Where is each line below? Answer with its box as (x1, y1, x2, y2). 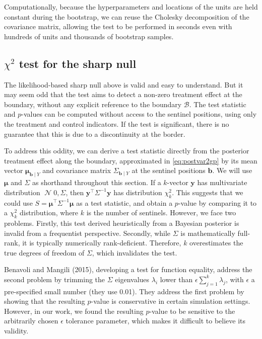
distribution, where (19, 207, 79, 218)
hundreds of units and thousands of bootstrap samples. (4, 31, 174, 41)
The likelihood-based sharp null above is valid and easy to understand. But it (4, 79, 243, 90)
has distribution (113, 187, 162, 197)
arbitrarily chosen (4, 315, 58, 326)
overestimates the (189, 237, 243, 248)
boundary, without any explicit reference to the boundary (4, 99, 182, 109)
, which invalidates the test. (92, 247, 177, 258)
